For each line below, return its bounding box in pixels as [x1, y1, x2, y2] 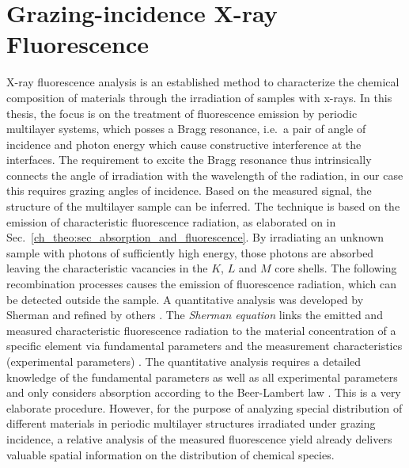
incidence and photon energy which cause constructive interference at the [6, 135, 362, 152]
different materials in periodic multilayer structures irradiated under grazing [6, 415, 376, 432]
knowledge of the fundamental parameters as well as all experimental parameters [6, 368, 398, 385]
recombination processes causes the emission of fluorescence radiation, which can [6, 276, 397, 292]
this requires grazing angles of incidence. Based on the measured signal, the [6, 182, 372, 199]
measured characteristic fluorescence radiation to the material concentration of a [6, 322, 396, 338]
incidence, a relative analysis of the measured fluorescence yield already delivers [6, 430, 392, 447]
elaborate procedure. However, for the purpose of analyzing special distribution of [6, 399, 403, 416]
